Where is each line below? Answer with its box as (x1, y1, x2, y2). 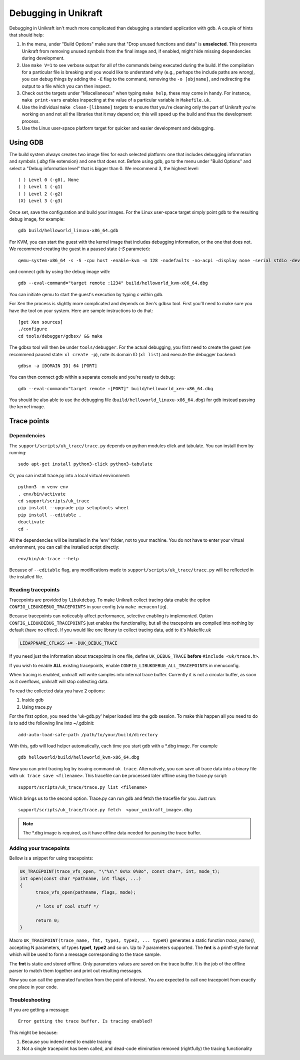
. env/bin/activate (18, 491, 66, 497)
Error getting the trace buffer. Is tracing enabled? (18, 1018, 152, 1024)
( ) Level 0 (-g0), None (18, 177, 79, 183)
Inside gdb (21, 697, 44, 703)
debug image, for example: (9, 216, 65, 222)
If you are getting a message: (9, 1006, 69, 1012)
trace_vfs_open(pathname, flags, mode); (35, 889, 136, 895)
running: (9, 450, 27, 456)
